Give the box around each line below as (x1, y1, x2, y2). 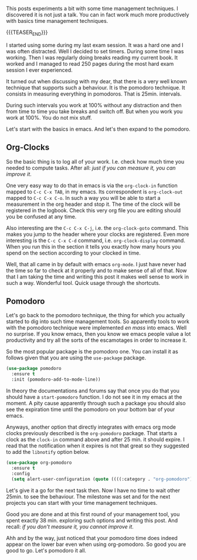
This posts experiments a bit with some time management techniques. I (6, 5, 178, 12)
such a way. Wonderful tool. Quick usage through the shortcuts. (6, 279, 161, 286)
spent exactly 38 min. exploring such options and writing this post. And (6, 517, 178, 524)
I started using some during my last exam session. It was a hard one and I (6, 41, 184, 49)
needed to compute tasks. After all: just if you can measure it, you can (6, 164, 176, 171)
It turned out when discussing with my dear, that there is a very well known (6, 77, 188, 84)
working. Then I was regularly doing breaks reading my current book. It (6, 54, 178, 61)
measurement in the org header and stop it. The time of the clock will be (6, 201, 181, 208)
